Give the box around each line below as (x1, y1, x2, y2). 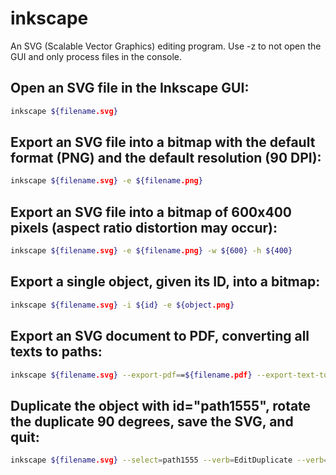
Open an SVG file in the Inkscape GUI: (10, 80, 250, 97)
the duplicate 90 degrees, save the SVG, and (10, 413, 294, 430)
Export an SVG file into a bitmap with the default (10, 134, 316, 151)
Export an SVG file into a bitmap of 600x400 (10, 203, 292, 221)
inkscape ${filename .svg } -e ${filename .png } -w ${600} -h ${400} (10, 246, 293, 256)
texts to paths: (10, 343, 103, 361)
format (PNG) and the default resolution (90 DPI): (10, 150, 322, 167)
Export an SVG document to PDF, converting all (10, 328, 310, 345)
